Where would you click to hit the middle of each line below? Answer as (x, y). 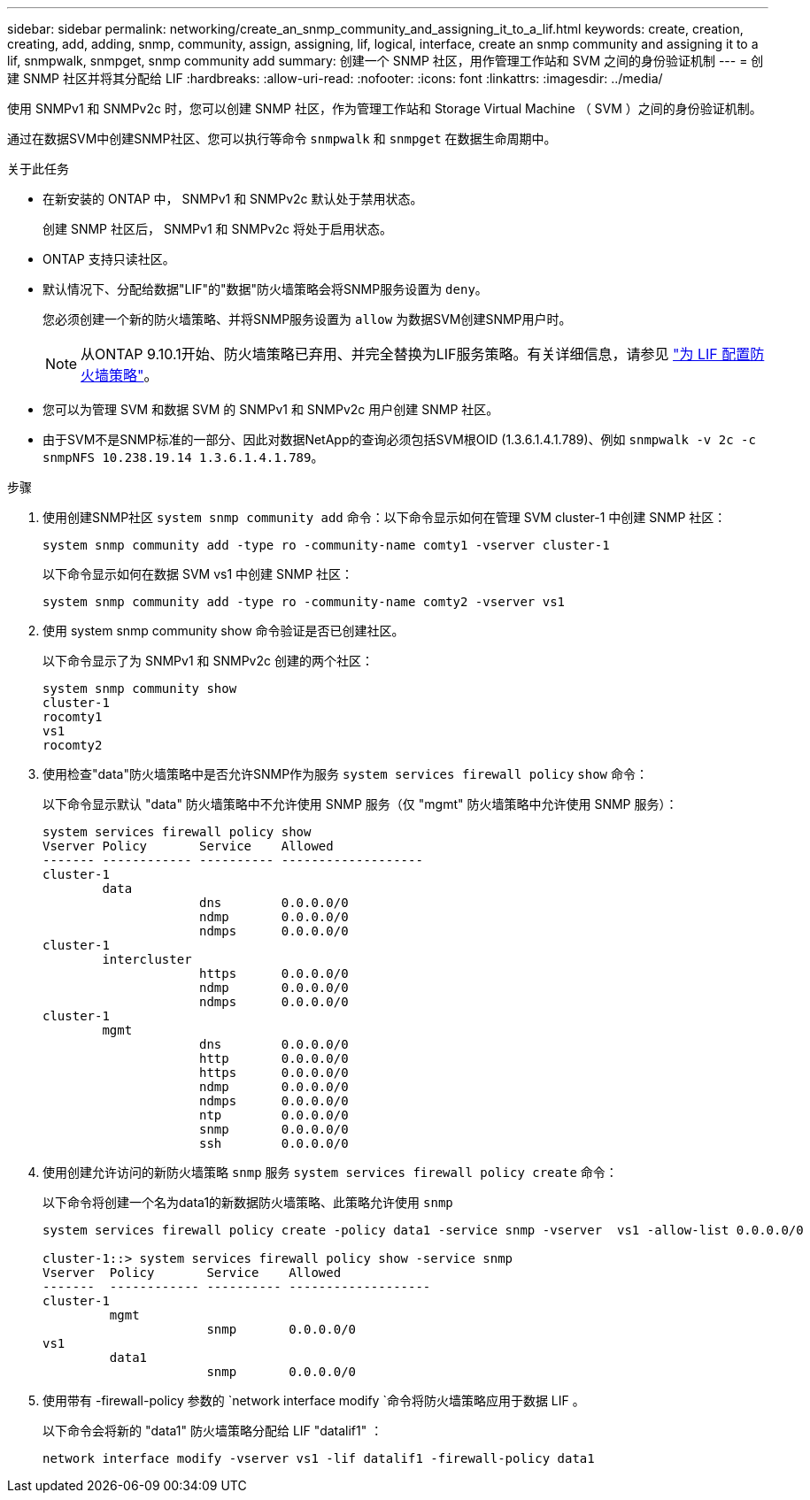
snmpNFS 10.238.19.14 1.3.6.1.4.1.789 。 (183, 457)
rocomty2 (73, 745)
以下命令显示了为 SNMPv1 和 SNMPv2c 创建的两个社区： (208, 661)
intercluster (147, 959)
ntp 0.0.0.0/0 (274, 1115)
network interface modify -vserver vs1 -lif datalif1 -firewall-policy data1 (319, 1458)
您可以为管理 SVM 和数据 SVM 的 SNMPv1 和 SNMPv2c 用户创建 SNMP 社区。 (271, 409)
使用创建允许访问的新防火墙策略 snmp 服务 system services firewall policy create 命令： (330, 1172)
